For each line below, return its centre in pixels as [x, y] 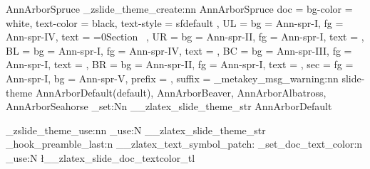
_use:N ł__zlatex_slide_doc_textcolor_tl [101, 157]
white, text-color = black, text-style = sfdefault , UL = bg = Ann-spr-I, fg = [175, 22]
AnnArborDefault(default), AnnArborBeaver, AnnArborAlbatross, [181, 92]
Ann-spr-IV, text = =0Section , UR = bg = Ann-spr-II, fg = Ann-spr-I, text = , [185, 37]
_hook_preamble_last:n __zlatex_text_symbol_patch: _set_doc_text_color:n [184, 144]
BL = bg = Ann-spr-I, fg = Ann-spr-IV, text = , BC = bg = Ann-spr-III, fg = [179, 50]
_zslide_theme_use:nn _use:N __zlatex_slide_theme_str [136, 130]
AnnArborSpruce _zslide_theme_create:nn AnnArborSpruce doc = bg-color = [179, 9]
